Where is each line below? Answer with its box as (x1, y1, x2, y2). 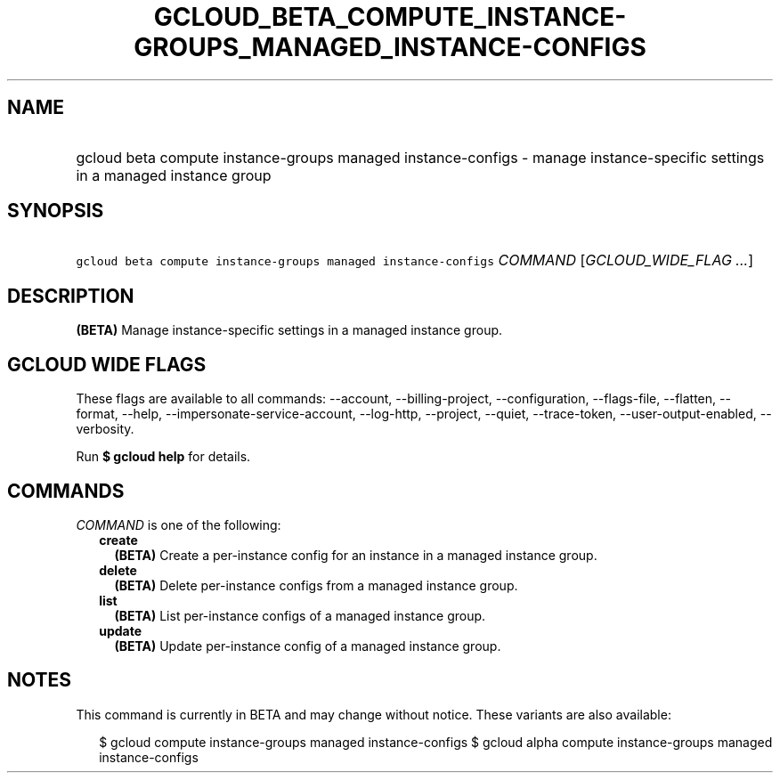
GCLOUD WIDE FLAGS (7, 353, 207, 376)
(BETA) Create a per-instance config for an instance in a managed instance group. (114, 547, 597, 563)
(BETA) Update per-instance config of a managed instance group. (114, 638, 501, 654)
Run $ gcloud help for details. (76, 449, 251, 465)
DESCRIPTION (7, 284, 134, 307)
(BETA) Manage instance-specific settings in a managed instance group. (76, 322, 503, 338)
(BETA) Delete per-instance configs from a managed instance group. (114, 577, 518, 593)
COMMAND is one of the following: (76, 516, 281, 532)
